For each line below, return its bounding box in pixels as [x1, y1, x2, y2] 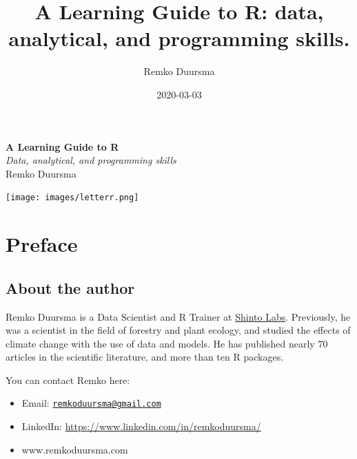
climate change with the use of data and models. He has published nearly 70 [6, 336, 328, 350]
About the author [6, 277, 135, 298]
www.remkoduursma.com [21, 442, 128, 456]
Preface [6, 230, 78, 258]
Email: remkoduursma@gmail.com [21, 396, 161, 410]
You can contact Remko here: [6, 372, 130, 387]
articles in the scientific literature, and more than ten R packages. [6, 350, 284, 364]
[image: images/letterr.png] [6, 193, 139, 203]
